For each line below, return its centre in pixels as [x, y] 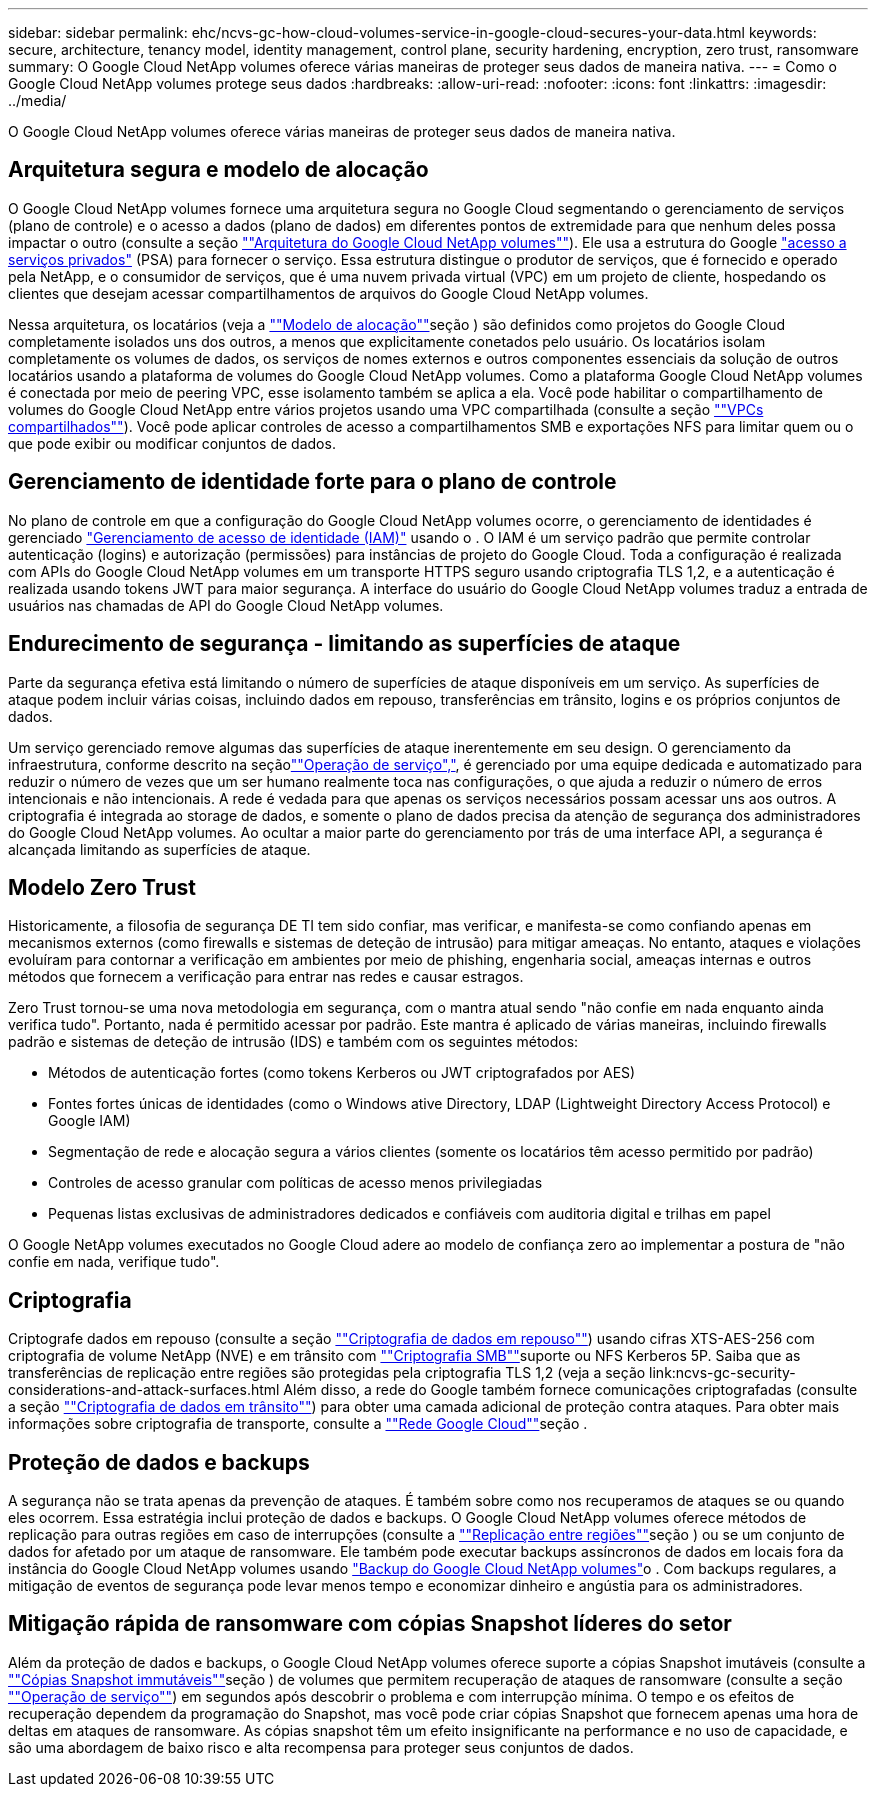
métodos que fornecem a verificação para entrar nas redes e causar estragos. [266, 977]
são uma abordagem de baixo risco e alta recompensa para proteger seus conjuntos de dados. [321, 1747]
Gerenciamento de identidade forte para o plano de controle [312, 482]
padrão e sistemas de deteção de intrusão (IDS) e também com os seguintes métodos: [293, 1042]
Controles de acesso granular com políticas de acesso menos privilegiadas [295, 1183]
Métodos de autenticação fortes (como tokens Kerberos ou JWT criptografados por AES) [342, 1073]
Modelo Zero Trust [102, 887]
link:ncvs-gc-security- [722, 1373]
